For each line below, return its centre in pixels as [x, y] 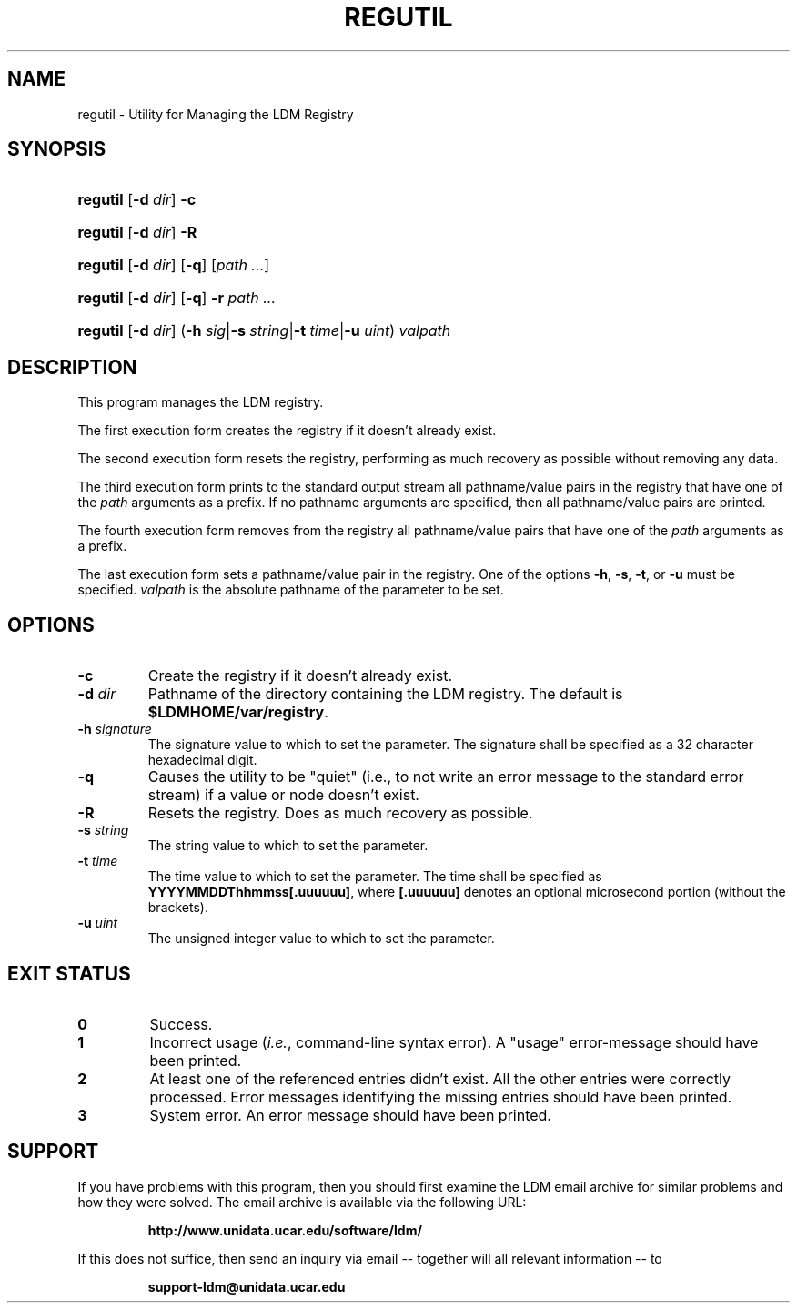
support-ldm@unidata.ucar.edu [247, 1286]
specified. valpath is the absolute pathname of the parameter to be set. [291, 590]
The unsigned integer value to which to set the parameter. [321, 939]
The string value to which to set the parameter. [288, 846]
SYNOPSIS [57, 149]
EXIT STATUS [69, 973]
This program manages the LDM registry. [201, 402]
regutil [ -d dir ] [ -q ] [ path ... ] [174, 265]
